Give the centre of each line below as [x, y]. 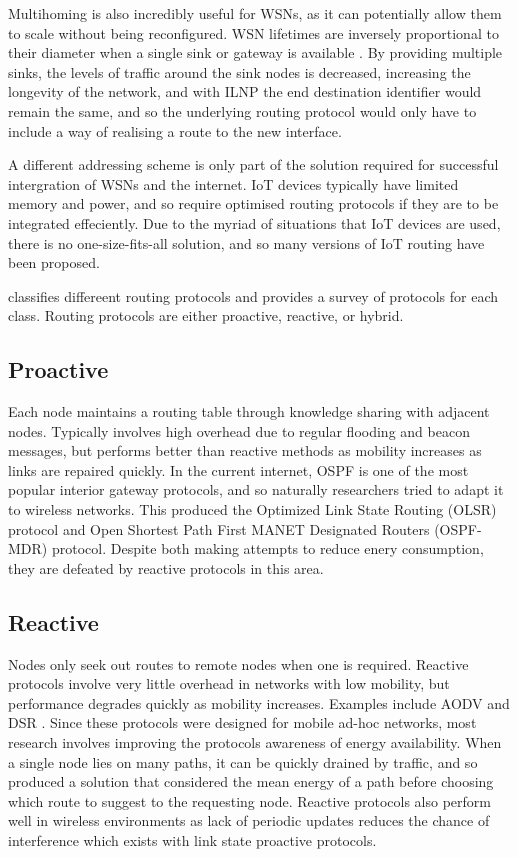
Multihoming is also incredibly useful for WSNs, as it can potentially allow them [255, 13]
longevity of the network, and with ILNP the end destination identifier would [245, 91]
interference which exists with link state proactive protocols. [192, 840]
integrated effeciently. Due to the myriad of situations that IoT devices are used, [254, 222]
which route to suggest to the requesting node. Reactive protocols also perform [249, 800]
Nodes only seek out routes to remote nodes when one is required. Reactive [238, 663]
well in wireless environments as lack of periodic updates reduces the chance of [249, 820]
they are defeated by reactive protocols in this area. [166, 567]
